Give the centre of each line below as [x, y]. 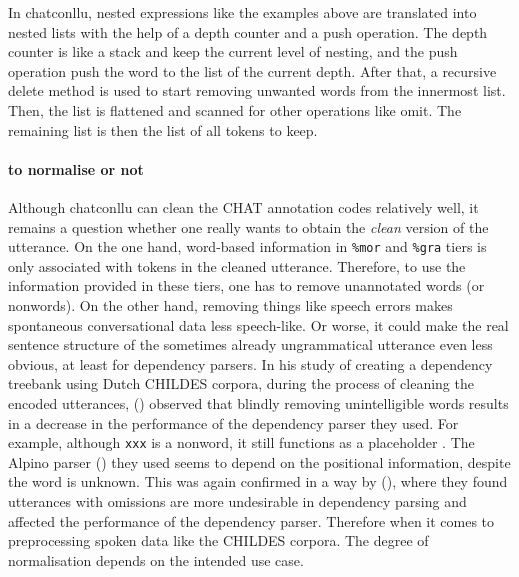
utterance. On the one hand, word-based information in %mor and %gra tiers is [247, 246]
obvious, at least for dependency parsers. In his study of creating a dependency [250, 363]
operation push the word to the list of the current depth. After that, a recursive [252, 70]
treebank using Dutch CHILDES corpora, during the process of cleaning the [241, 383]
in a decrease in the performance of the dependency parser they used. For [233, 422]
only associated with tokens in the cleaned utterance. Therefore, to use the [237, 265]
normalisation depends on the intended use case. [156, 559]
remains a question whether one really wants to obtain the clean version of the [248, 226]
